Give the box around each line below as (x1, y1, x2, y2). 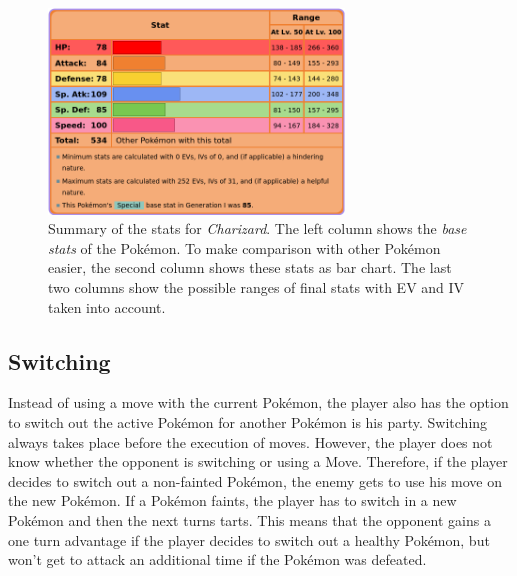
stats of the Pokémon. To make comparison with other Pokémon (48, 237, 441, 258)
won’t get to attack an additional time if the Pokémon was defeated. (8, 549, 427, 570)
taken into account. (48, 296, 166, 317)
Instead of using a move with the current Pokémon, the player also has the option (8, 392, 509, 413)
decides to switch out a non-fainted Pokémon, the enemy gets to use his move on (8, 470, 503, 491)
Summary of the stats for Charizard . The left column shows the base (48, 218, 467, 239)
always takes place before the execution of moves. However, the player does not (8, 431, 493, 452)
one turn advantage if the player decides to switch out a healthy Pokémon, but (8, 529, 490, 550)
